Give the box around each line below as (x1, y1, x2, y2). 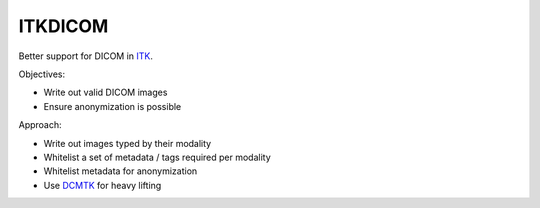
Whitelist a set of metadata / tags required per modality (43, 151, 272, 163)
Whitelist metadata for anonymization (43, 165, 198, 177)
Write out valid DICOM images (43, 86, 168, 99)
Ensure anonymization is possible (43, 100, 182, 112)
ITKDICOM (18, 15, 109, 37)
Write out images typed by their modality (43, 137, 212, 149)
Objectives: (18, 68, 65, 80)
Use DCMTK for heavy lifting (43, 179, 162, 191)
